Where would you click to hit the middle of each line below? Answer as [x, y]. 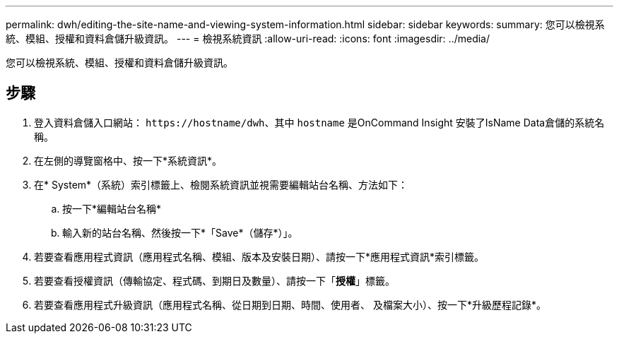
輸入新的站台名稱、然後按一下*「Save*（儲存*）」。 [180, 232]
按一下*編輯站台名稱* [112, 208]
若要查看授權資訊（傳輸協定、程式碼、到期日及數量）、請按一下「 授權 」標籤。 [214, 280]
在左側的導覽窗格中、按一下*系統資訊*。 [128, 160]
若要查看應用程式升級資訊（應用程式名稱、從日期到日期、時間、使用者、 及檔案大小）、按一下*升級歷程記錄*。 [290, 304]
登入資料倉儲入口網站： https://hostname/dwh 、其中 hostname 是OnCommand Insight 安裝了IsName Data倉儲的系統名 [319, 122]
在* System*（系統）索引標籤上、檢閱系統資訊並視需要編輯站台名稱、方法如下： [221, 184]
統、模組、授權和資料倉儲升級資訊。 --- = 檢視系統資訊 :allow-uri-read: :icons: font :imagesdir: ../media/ [248, 38]
